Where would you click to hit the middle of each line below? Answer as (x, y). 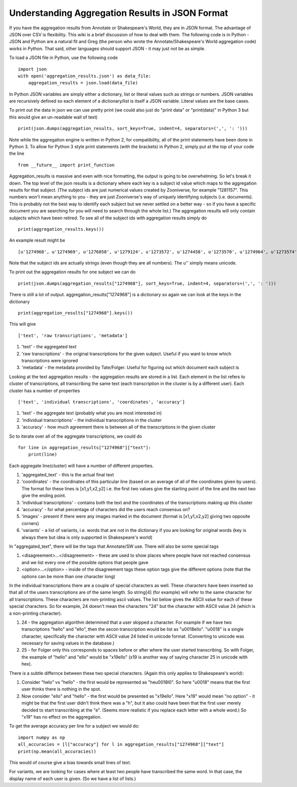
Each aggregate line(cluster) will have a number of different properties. (81, 465)
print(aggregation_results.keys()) (61, 229)
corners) (30, 523)
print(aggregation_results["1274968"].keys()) (75, 313)
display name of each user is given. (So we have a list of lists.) (73, 779)
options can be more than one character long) (69, 576)
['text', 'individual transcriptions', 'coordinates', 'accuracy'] (101, 402)
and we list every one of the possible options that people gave (85, 562)
